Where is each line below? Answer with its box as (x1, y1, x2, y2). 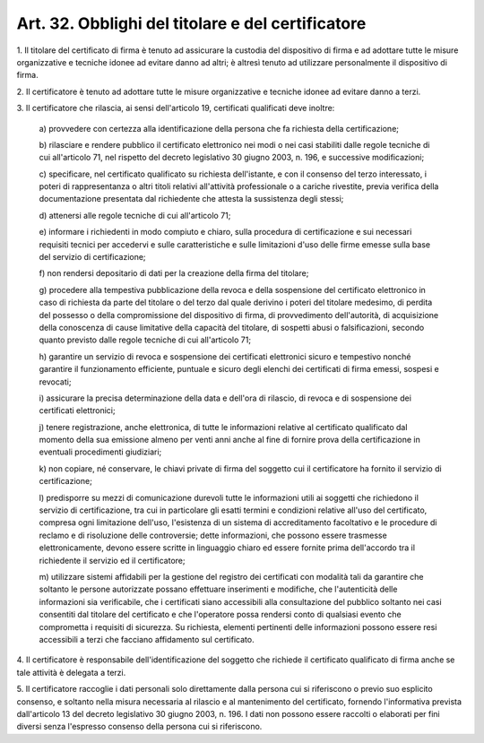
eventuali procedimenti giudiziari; (39, 446, 162, 457)
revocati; (39, 376, 72, 387)
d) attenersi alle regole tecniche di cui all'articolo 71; (39, 210, 231, 220)
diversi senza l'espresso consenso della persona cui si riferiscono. (16, 721, 263, 732)
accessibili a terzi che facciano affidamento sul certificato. (39, 634, 255, 644)
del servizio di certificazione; (39, 252, 147, 263)
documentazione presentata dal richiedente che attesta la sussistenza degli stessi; (39, 194, 344, 204)
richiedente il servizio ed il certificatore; (39, 555, 186, 566)
